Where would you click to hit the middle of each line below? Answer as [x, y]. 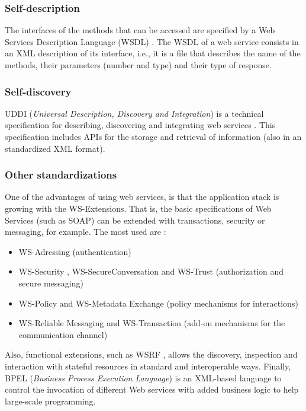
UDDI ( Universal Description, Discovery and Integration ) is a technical [134, 113]
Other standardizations [61, 175]
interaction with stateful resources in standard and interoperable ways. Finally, [148, 366]
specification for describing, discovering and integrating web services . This [140, 125]
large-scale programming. [50, 401]
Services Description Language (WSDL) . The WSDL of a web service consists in [152, 41]
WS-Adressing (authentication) [75, 251]
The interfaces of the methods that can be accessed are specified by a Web [140, 30]
